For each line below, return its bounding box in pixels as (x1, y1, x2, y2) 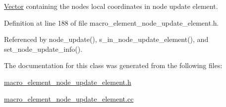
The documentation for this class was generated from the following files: (4, 60, 223, 71)
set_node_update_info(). (4, 43, 83, 54)
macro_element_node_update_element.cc (4, 93, 134, 104)
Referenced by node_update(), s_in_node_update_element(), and (4, 34, 209, 44)
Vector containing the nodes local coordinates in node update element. (4, 1, 218, 11)
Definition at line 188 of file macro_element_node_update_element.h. (4, 17, 219, 28)
